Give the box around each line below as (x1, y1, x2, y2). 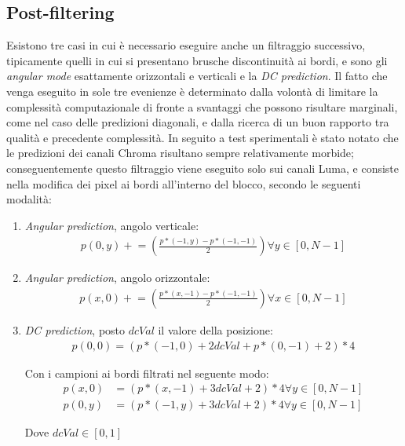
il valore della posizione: (158, 321, 273, 338)
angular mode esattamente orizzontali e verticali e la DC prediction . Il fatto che (6, 68, 388, 84)
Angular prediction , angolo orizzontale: (24, 269, 210, 286)
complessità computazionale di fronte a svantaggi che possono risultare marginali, (6, 98, 398, 115)
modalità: (6, 191, 52, 207)
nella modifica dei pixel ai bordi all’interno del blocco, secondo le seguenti (6, 175, 361, 192)
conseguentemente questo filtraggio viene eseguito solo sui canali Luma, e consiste (6, 159, 400, 176)
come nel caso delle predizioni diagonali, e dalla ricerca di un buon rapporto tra (6, 114, 389, 130)
